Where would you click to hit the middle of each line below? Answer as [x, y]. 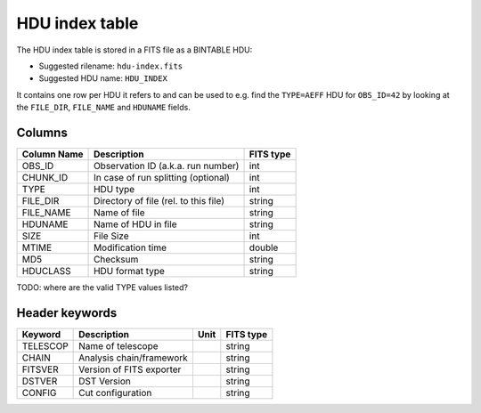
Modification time [130, 247]
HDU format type [129, 271]
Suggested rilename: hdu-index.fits [110, 66]
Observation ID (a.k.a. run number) [167, 166]
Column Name [53, 154]
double [264, 247]
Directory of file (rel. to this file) [159, 201]
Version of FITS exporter [130, 369]
